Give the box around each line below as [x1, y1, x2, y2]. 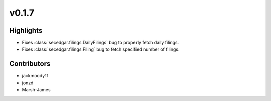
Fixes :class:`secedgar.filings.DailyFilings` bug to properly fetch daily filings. [22, 40, 179, 46]
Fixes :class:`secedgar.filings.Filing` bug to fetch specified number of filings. [22, 46, 180, 52]
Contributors [9, 60, 51, 68]
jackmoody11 [22, 73, 49, 79]
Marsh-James [22, 87, 51, 93]
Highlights [9, 26, 43, 35]
